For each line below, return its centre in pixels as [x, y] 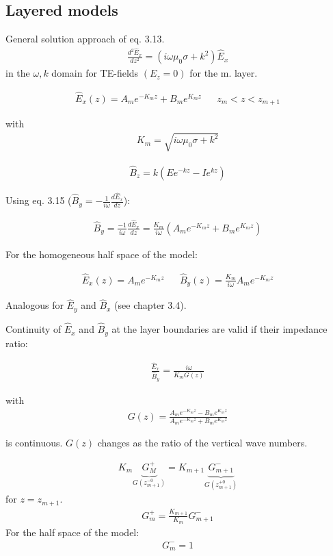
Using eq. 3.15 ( [39, 200]
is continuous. [34, 443]
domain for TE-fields [95, 73]
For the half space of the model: [72, 532]
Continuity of [34, 329]
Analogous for [35, 305]
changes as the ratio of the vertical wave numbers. [202, 443]
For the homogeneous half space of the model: [102, 254]
